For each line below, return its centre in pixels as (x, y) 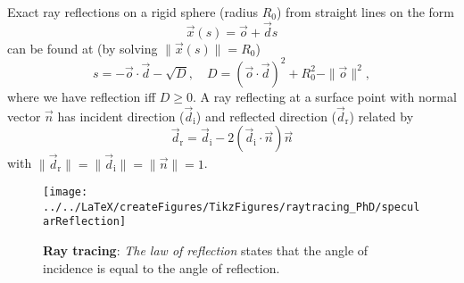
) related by (381, 116)
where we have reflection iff (82, 96)
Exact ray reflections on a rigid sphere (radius (133, 12)
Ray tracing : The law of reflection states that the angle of (206, 250)
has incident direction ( (121, 116)
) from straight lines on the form (366, 12)
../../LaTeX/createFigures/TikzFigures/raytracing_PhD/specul (232, 207)
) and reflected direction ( (266, 116)
